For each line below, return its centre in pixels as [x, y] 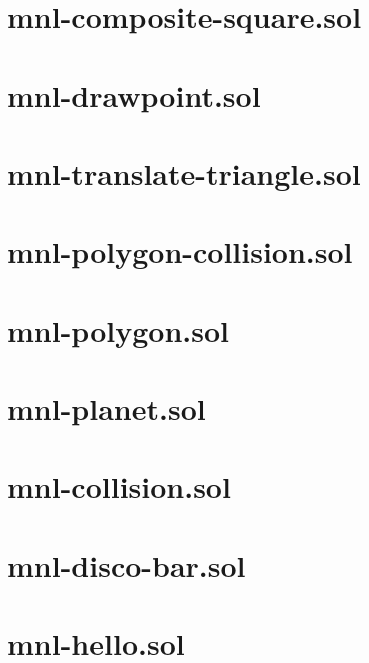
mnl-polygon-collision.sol [180, 251]
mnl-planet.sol [106, 408]
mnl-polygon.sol [118, 329]
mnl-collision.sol [119, 486]
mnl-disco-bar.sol [126, 564]
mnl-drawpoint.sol [134, 94]
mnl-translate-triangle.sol [184, 172]
